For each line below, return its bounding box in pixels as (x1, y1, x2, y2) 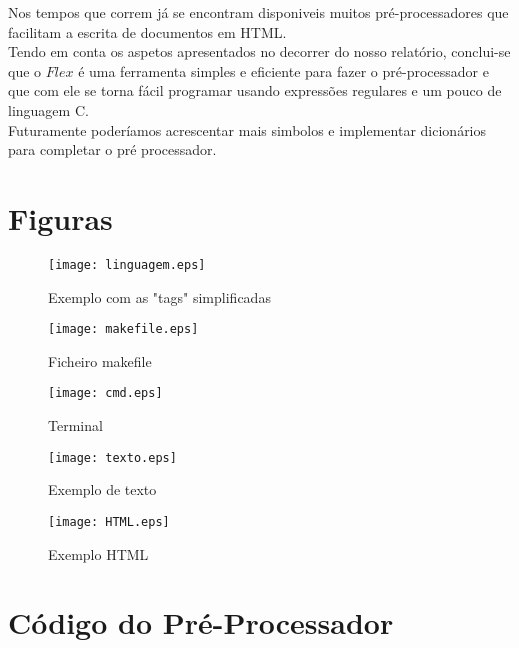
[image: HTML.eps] (48, 514, 170, 529)
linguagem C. (8, 99, 89, 120)
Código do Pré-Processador (8, 602, 394, 643)
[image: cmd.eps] (48, 386, 163, 401)
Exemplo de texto (48, 479, 157, 500)
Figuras (8, 197, 113, 238)
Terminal (48, 415, 103, 436)
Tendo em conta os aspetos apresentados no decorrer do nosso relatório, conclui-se (8, 41, 511, 62)
